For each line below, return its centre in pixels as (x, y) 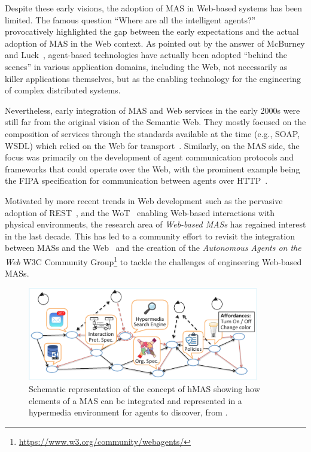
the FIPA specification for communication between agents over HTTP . (136, 181)
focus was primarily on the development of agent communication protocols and (149, 157)
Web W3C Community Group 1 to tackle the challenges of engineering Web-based (153, 260)
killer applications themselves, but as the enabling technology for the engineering (153, 78)
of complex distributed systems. (63, 90)
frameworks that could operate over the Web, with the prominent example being (153, 169)
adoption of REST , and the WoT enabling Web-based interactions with (140, 212)
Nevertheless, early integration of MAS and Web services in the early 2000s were (153, 110)
